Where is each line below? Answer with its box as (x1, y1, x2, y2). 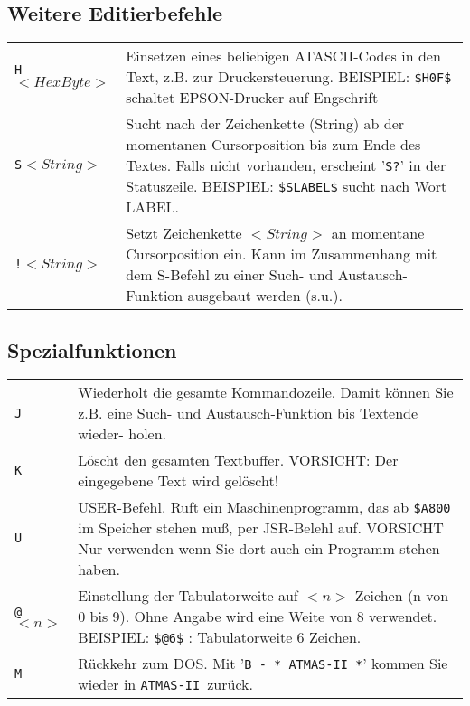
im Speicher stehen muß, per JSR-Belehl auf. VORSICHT (78, 517, 444, 539)
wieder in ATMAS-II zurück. (78, 673, 253, 695)
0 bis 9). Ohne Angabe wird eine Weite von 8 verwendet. (78, 606, 437, 627)
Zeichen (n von (354, 585, 449, 607)
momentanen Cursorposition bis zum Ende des (126, 134, 421, 155)
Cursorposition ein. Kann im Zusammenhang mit (126, 243, 437, 265)
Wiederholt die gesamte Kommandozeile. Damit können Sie (78, 381, 454, 403)
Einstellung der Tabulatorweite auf (78, 585, 298, 607)
